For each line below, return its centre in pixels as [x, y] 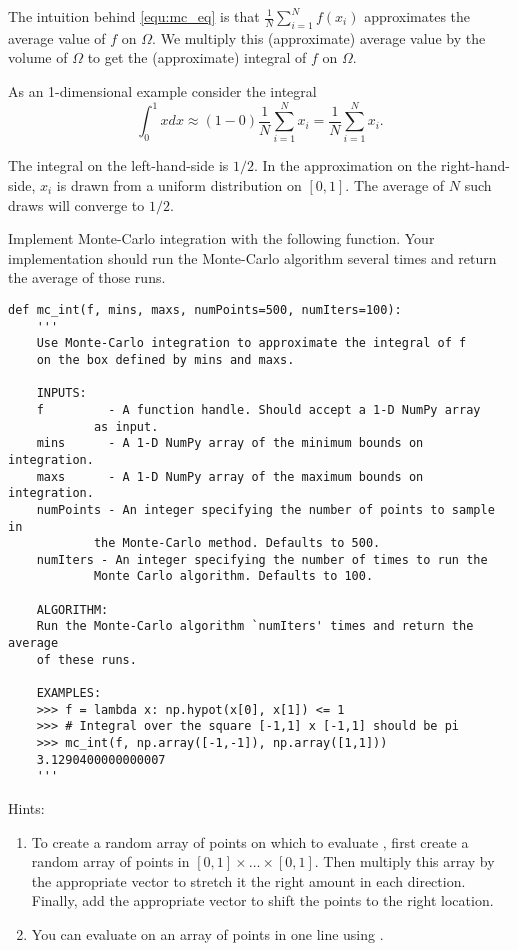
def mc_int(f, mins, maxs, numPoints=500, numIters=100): [205, 309]
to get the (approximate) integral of [197, 57]
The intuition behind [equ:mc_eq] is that [134, 16]
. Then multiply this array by [404, 861]
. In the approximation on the [345, 165]
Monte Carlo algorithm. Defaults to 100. [233, 576]
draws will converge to [76, 204]
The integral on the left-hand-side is [118, 165]
